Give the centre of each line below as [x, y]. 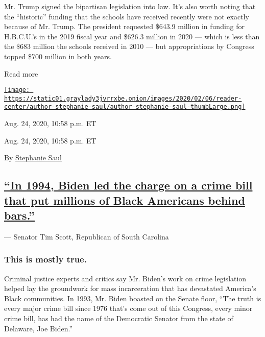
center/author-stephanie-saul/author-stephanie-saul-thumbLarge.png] [125, 107]
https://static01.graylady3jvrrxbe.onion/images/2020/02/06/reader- [123, 98]
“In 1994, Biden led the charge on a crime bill [128, 185]
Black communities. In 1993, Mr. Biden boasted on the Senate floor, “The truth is [133, 298]
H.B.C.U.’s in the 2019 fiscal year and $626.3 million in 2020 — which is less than [132, 36]
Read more [21, 73]
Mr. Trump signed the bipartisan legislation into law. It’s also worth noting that [130, 6]
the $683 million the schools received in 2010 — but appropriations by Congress [129, 46]
